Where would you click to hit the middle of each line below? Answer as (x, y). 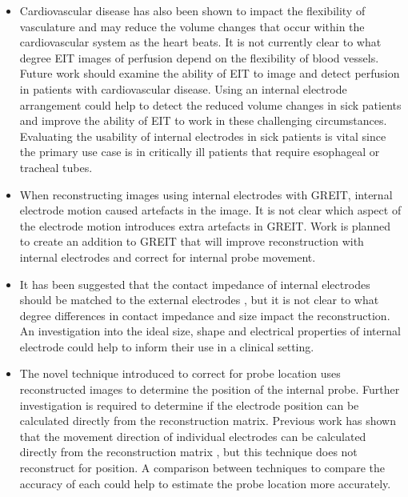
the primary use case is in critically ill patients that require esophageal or (200, 152)
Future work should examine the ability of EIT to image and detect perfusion (210, 73)
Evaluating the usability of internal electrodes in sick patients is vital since (203, 136)
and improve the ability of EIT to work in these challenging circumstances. (203, 120)
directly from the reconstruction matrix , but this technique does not (188, 452)
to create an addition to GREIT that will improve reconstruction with (192, 241)
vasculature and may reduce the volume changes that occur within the (192, 26)
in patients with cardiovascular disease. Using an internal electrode (183, 88)
